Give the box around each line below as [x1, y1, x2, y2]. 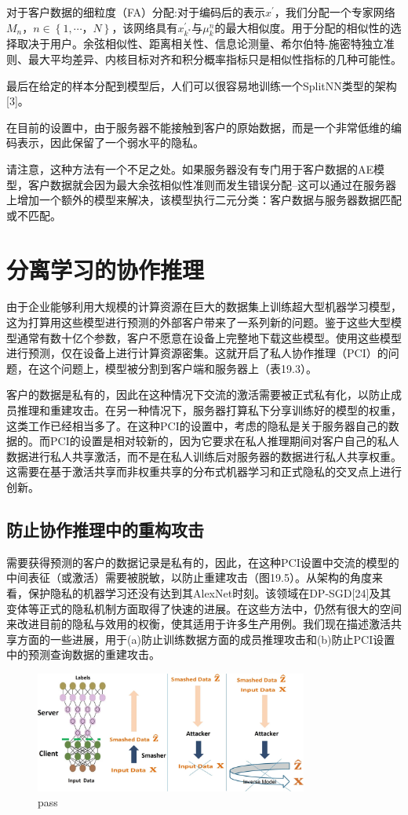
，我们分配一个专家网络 [274, 4, 395, 20]
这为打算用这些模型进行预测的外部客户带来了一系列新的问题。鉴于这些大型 [6, 314, 391, 331]
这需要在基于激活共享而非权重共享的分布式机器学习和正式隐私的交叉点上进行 [6, 463, 402, 480]
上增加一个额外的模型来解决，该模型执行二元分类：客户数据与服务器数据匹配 [6, 192, 402, 208]
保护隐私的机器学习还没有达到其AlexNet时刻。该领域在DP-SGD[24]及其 [27, 584, 392, 601]
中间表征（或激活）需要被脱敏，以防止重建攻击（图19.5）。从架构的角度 [6, 569, 372, 586]
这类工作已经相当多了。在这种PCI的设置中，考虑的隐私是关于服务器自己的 [6, 417, 388, 433]
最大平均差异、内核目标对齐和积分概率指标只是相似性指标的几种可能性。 [27, 50, 402, 67]
